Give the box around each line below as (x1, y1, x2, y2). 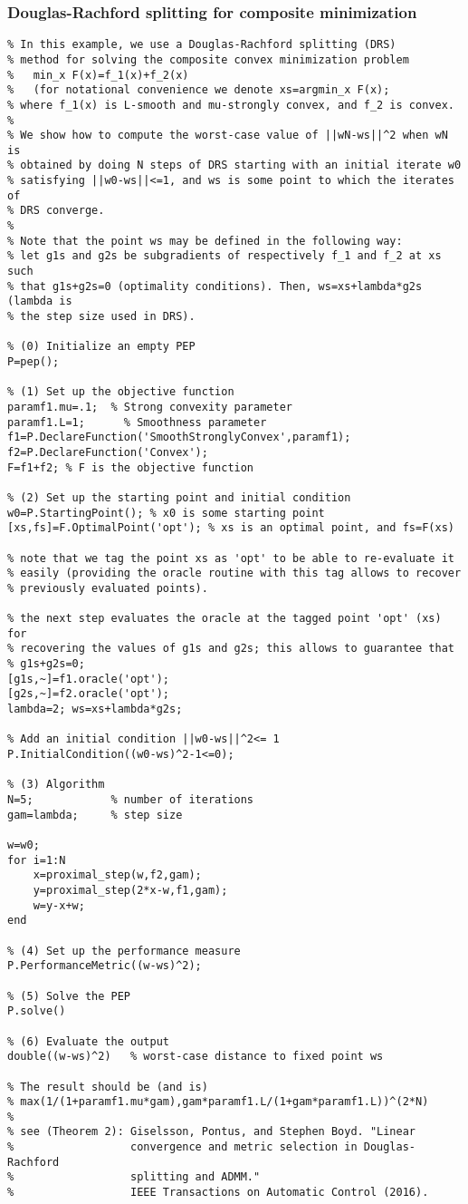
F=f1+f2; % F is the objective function (7, 461, 254, 474)
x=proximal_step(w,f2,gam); (33, 869, 202, 882)
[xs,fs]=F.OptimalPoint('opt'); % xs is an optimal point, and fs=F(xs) (7, 521, 454, 535)
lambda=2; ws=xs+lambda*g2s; (7, 703, 183, 716)
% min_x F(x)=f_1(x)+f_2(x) (7, 68, 189, 82)
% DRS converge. (7, 204, 105, 218)
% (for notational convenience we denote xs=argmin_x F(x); (7, 83, 390, 97)
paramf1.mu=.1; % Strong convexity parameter (7, 400, 292, 413)
